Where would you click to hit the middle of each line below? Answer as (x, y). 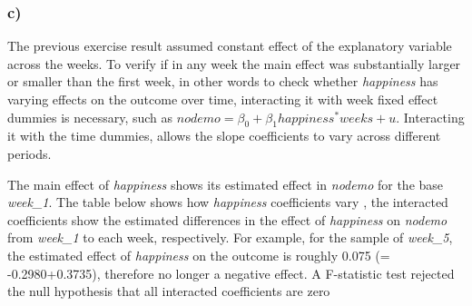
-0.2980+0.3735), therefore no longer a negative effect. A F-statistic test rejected (231, 273)
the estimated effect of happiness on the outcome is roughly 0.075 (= (199, 255)
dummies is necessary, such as (90, 117)
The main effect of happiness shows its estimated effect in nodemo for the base (226, 184)
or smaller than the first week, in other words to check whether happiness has (223, 81)
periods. (29, 153)
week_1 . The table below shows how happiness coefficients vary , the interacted (228, 202)
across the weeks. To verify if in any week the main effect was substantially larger (234, 63)
